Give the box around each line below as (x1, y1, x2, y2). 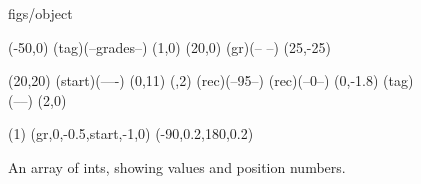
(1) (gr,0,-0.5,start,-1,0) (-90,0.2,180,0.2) (8, 123, 254, 144)
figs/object (8, 3, 73, 23)
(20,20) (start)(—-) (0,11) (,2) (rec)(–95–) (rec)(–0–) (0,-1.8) (8, 70, 379, 91)
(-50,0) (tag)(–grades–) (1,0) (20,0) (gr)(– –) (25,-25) (8, 36, 331, 57)
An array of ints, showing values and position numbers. (8, 156, 346, 177)
